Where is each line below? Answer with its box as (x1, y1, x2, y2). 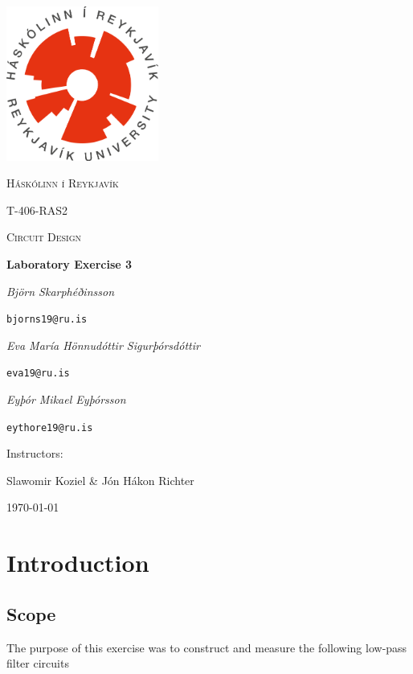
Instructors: (6, 445, 63, 462)
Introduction (6, 546, 149, 579)
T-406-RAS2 (6, 201, 68, 218)
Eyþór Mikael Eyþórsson (6, 391, 126, 408)
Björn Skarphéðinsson (6, 282, 115, 299)
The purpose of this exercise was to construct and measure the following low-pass (6, 639, 407, 656)
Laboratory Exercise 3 (6, 255, 133, 272)
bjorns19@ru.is (6, 314, 88, 326)
